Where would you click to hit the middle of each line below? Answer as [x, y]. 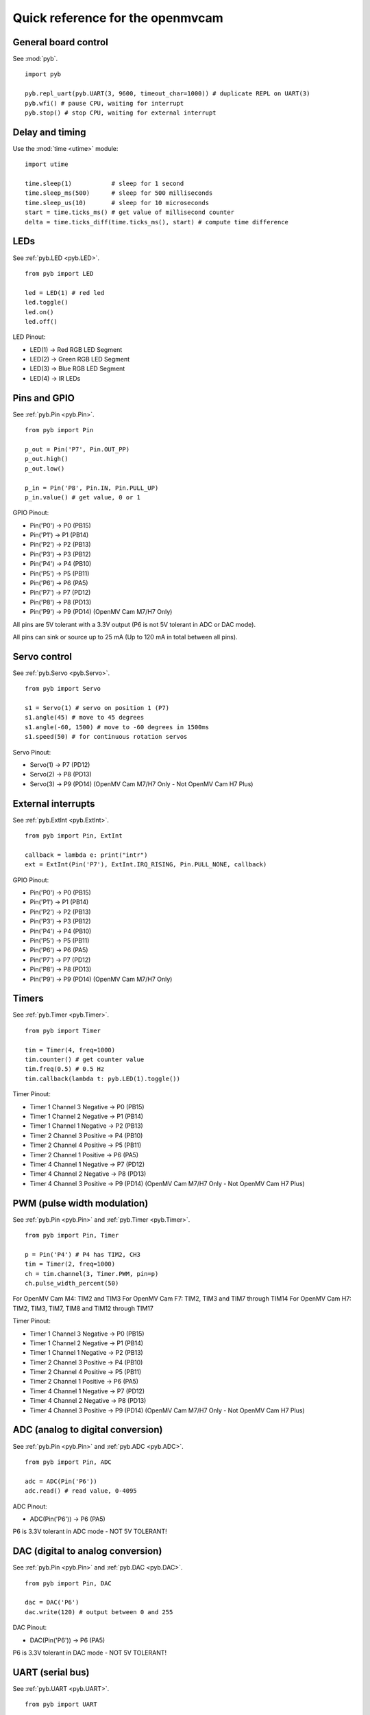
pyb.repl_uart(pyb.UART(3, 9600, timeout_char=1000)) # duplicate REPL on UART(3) [168, 94]
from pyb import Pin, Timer [72, 1235]
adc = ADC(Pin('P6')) [61, 1481]
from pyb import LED [59, 273]
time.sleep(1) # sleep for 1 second [104, 184]
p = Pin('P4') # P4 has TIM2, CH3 [83, 1254]
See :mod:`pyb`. [35, 59]
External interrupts [54, 804]
